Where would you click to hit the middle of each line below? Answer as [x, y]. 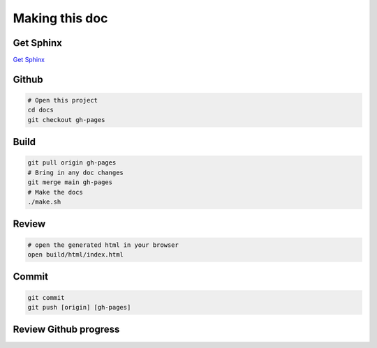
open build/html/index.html [75, 254]
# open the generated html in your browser [103, 245]
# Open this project [62, 100]
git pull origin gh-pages [72, 163]
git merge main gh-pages [70, 182]
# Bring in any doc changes [75, 172]
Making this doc [60, 18]
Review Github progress [66, 330]
